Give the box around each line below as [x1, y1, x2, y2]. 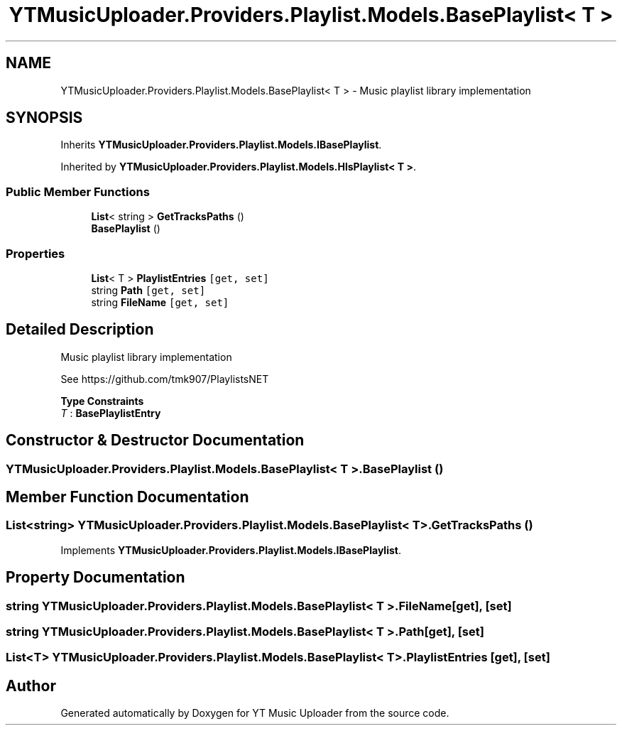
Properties [6, 246, 65, 261]
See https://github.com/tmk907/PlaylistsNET [60, 372, 269, 385]
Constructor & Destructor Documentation [6, 431, 305, 450]
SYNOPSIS [6, 109, 83, 127]
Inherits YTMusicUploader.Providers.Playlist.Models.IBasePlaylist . [60, 139, 382, 151]
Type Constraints [60, 394, 144, 407]
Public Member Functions [6, 184, 150, 199]
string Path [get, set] [91, 283, 206, 296]
